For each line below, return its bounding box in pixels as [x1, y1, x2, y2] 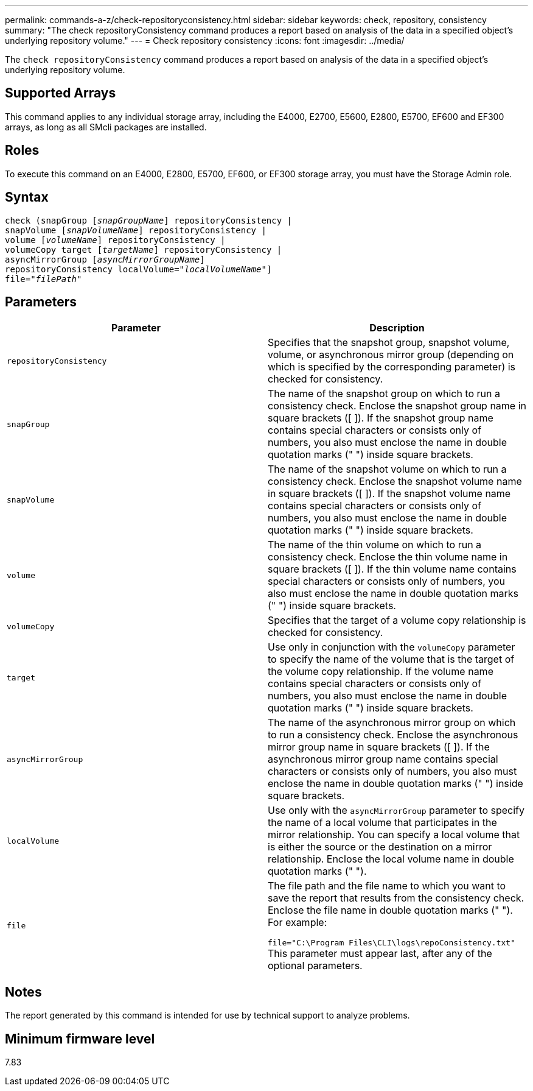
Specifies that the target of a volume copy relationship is [268, 614, 526, 627]
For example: [268, 916, 327, 929]
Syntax [5, 189, 49, 205]
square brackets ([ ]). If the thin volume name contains [268, 563, 517, 576]
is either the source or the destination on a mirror [268, 841, 492, 853]
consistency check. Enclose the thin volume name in [268, 551, 508, 563]
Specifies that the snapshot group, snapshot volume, [268, 336, 510, 349]
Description [369, 322, 425, 334]
